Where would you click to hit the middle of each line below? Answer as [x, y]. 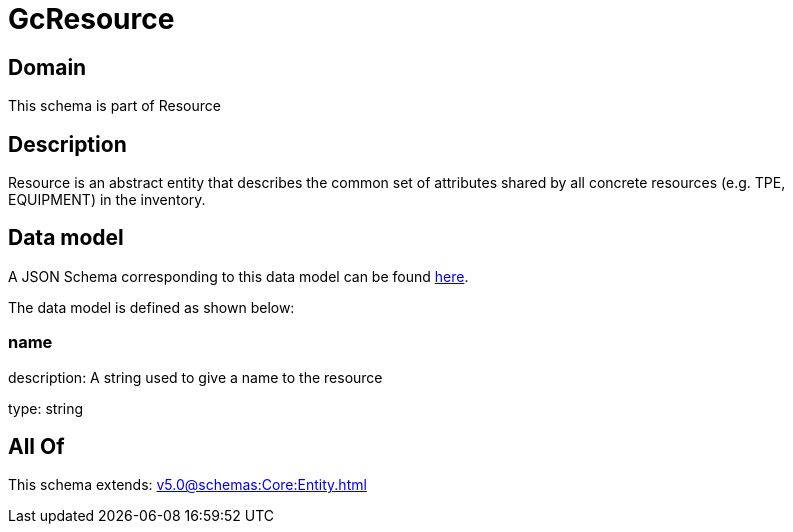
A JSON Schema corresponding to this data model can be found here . [238, 276]
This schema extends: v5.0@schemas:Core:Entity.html [187, 485]
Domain [47, 67]
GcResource [91, 19]
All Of [36, 447]
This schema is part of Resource [114, 106]
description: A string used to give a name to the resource [195, 377]
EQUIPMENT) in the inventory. [107, 200]
